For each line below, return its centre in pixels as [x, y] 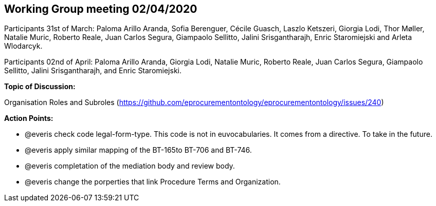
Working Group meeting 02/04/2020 [101, 9]
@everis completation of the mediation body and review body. [130, 166]
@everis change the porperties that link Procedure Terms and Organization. [153, 182]
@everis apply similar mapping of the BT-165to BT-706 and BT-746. [138, 150]
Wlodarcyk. [23, 46]
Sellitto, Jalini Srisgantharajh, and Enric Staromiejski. [93, 71]
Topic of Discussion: [40, 87]
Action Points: [29, 118]
